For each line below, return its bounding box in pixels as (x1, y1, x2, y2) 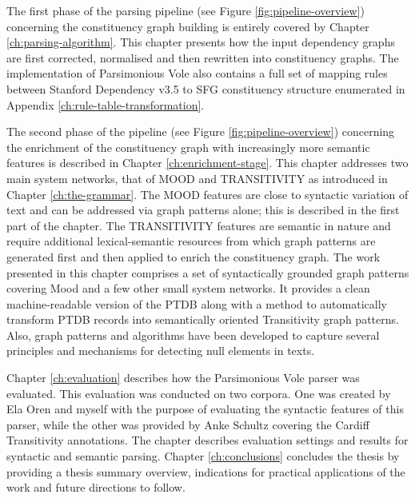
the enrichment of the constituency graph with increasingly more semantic (6, 138, 370, 155)
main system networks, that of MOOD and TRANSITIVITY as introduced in (6, 169, 388, 186)
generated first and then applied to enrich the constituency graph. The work (6, 248, 381, 265)
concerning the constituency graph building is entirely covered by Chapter (6, 18, 369, 34)
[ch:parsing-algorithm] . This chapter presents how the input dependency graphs (6, 34, 395, 50)
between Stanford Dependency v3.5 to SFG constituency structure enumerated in (6, 80, 405, 97)
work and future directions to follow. (6, 479, 186, 496)
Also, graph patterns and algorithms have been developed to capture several (6, 326, 380, 343)
